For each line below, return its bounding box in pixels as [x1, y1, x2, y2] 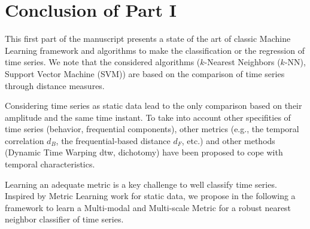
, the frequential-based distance [56, 134, 171, 146]
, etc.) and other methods [181, 134, 275, 146]
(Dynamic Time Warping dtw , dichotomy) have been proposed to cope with [5, 146, 283, 158]
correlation [5, 134, 44, 146]
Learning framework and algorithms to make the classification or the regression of [5, 44, 305, 56]
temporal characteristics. [5, 158, 95, 170]
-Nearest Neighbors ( [204, 56, 281, 68]
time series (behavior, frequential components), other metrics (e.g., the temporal [5, 123, 299, 135]
